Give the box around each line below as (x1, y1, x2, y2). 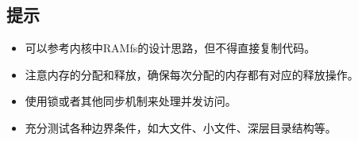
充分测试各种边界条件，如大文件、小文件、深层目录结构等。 (25, 119, 337, 135)
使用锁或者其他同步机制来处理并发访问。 (25, 93, 237, 109)
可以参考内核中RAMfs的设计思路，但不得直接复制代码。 (25, 40, 316, 56)
